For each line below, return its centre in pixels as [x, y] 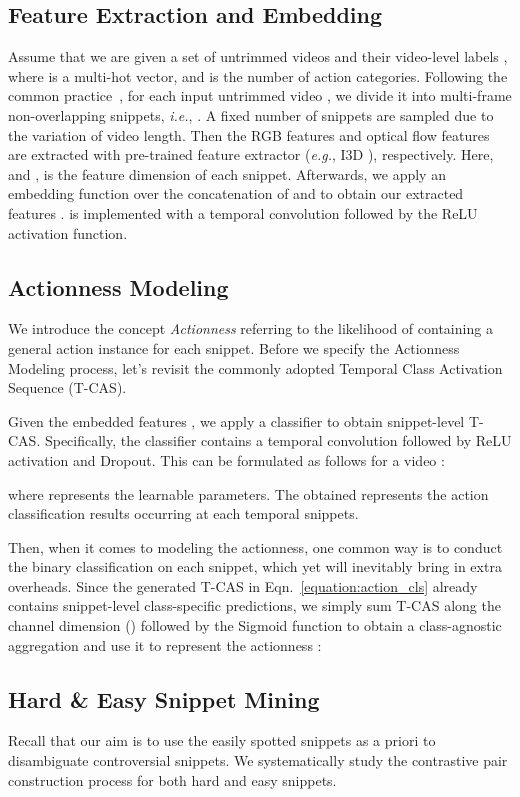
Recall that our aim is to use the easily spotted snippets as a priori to [222, 740]
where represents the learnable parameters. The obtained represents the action [248, 493]
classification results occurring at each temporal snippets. [183, 513]
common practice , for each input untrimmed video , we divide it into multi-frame [260, 95]
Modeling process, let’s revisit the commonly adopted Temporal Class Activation [255, 367]
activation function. [68, 232]
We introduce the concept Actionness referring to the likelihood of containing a [250, 328]
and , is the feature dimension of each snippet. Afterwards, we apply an [227, 173]
